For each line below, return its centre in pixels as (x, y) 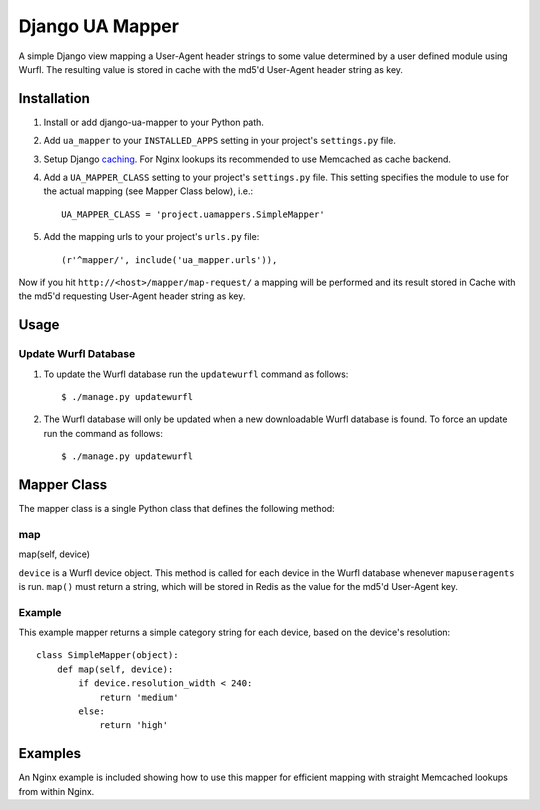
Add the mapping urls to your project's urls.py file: (151, 237)
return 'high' (134, 725)
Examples (50, 753)
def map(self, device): (115, 669)
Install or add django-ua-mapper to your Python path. (154, 122)
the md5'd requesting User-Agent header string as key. (132, 296)
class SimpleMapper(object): (107, 655)
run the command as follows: (103, 433)
